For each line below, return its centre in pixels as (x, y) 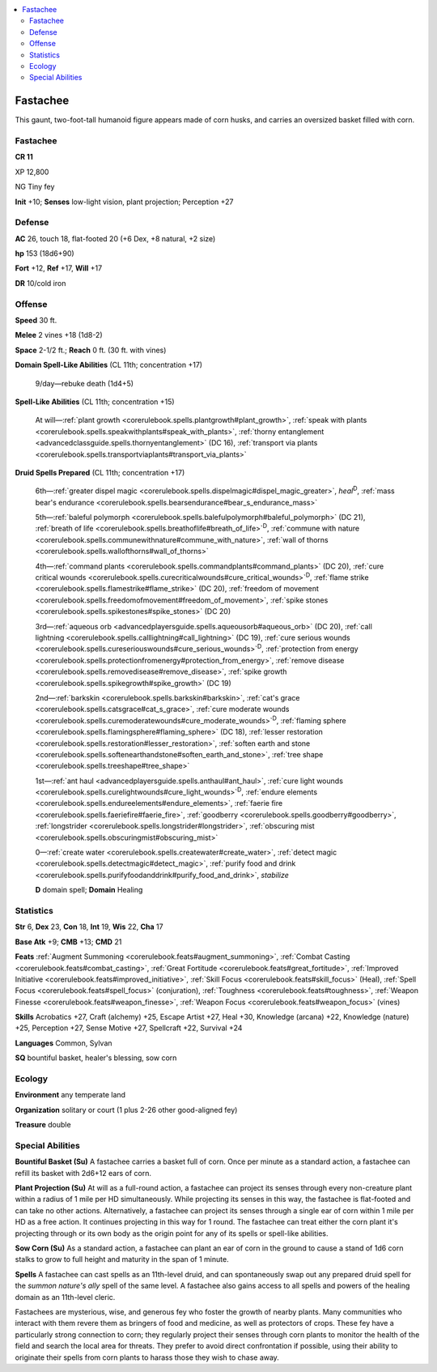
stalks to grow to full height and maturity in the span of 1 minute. (122, 1259)
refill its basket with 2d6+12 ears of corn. (83, 1173)
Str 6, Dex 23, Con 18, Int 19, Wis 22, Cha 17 (89, 927)
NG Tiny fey (35, 187)
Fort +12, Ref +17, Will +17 (59, 268)
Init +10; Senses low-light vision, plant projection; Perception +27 (124, 202)
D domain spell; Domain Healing (89, 890)
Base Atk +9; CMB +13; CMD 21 (68, 942)
